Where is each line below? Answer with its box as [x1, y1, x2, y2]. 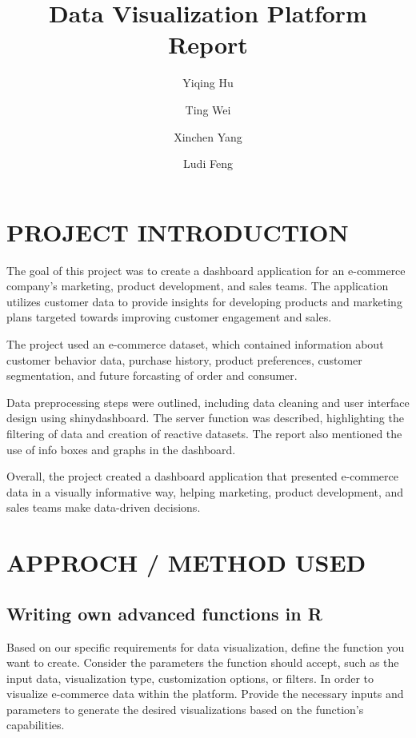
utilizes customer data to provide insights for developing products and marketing [6, 293, 402, 309]
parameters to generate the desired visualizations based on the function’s [6, 700, 364, 717]
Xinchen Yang [174, 128, 242, 145]
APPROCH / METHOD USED [6, 546, 366, 579]
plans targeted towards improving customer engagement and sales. [6, 309, 332, 325]
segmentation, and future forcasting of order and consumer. [6, 367, 298, 384]
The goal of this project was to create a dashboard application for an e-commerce [6, 261, 406, 278]
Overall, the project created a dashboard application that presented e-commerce [6, 468, 398, 485]
